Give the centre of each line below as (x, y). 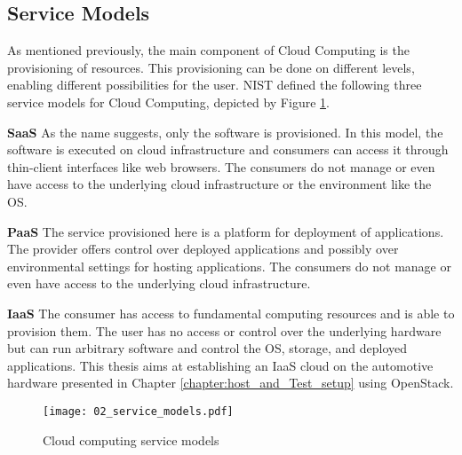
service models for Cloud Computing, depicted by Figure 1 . (168, 102)
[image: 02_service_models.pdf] (138, 411)
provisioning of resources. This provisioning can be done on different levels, (211, 67)
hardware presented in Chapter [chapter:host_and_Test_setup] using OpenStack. (231, 383)
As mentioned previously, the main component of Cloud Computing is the (208, 50)
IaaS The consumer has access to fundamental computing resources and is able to (231, 313)
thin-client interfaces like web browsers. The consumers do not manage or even (221, 166)
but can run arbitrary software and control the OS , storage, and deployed (207, 348)
